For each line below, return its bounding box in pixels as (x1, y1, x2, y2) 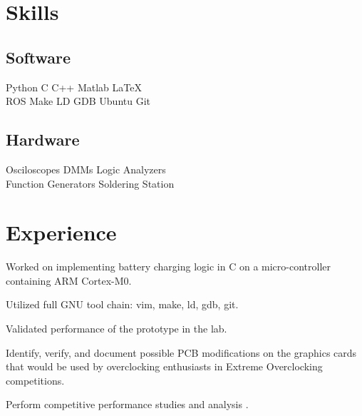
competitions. (6, 372, 65, 387)
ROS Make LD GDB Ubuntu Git (6, 93, 151, 108)
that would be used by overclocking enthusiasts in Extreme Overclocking (6, 359, 323, 374)
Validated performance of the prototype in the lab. (6, 321, 227, 336)
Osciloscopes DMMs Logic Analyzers (6, 161, 166, 176)
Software (6, 46, 71, 68)
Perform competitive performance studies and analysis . (6, 397, 249, 412)
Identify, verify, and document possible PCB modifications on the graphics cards (6, 345, 357, 360)
